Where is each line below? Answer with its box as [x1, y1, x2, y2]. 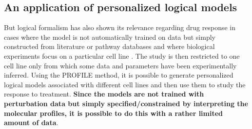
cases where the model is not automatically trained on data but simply [4, 32, 215, 42]
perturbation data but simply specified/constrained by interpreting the [4, 98, 248, 108]
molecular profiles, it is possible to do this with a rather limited [4, 108, 223, 118]
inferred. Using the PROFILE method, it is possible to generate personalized [4, 70, 233, 80]
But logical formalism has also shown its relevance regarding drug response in [4, 22, 236, 32]
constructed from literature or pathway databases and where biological [4, 41, 215, 51]
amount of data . [4, 117, 58, 128]
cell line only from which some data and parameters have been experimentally [4, 60, 237, 70]
